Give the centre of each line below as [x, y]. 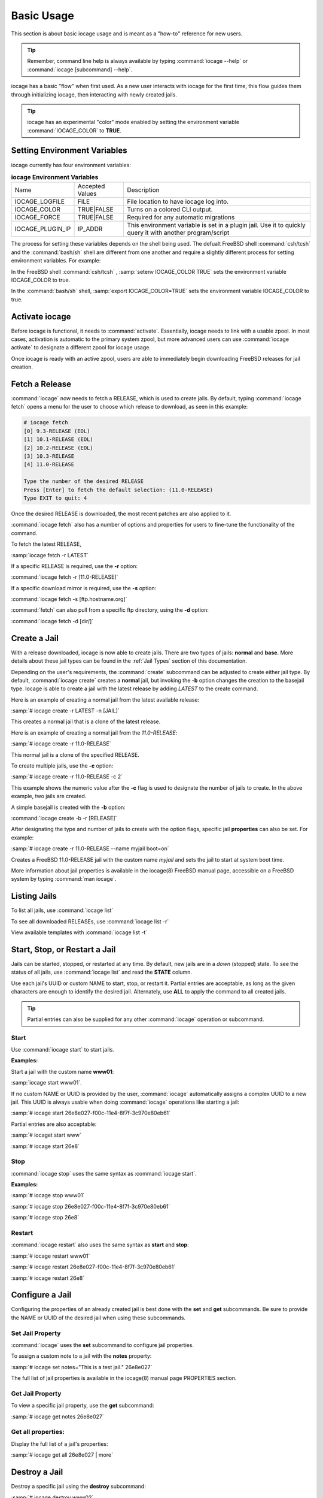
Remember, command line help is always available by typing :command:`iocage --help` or [138, 61]
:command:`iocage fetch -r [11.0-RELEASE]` [65, 577]
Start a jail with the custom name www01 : [63, 1071]
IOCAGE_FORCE [37, 218]
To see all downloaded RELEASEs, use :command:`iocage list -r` [90, 921]
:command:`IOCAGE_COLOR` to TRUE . [74, 130]
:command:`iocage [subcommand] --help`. [80, 70]
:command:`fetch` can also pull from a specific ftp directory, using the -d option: [110, 610]
